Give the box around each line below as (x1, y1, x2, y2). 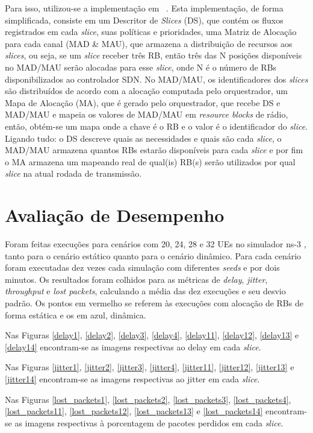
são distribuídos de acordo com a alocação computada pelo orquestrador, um (5, 84, 288, 97)
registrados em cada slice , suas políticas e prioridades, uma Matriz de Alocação (5, 25, 297, 38)
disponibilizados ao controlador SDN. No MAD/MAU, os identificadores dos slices (5, 72, 308, 85)
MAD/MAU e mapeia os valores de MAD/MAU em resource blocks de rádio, (5, 108, 288, 121)
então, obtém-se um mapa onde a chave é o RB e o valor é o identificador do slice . (5, 119, 308, 132)
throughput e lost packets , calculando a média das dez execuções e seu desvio (5, 285, 286, 297)
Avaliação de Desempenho (5, 203, 225, 227)
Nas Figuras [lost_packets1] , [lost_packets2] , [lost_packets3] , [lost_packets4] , (5, 393, 291, 405)
